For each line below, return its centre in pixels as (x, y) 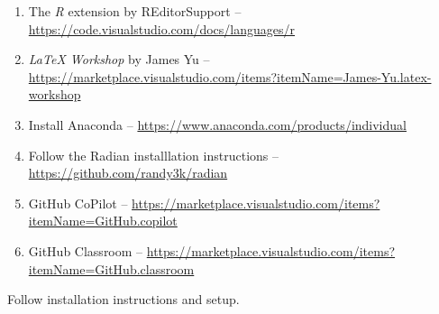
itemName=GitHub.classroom (111, 268)
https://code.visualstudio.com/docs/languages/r (162, 28)
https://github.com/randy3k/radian (128, 173)
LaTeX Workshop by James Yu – (119, 59)
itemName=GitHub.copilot (103, 221)
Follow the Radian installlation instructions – (153, 155)
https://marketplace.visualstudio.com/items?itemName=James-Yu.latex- (230, 76)
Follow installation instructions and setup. (123, 299)
